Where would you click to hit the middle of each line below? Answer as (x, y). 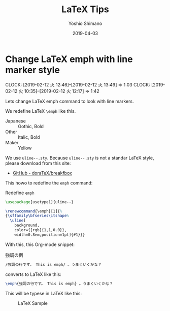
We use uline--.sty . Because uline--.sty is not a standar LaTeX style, (80, 158)
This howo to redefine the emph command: (49, 183)
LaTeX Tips (85, 9)
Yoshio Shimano (85, 23)
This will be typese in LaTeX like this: (44, 293)
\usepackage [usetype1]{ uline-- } (39, 202)
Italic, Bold (29, 137)
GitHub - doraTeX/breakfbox (42, 173)
